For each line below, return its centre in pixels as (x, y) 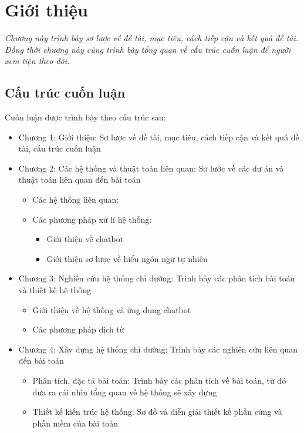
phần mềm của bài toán (75, 423)
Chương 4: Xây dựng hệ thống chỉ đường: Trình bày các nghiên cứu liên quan (158, 349)
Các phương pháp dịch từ (78, 329)
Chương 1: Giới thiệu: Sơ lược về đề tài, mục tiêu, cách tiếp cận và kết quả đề (159, 137)
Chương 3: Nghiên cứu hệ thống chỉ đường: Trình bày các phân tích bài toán (157, 278)
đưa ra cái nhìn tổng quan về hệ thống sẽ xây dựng (125, 392)
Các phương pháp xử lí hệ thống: (92, 219)
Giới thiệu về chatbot (85, 239)
